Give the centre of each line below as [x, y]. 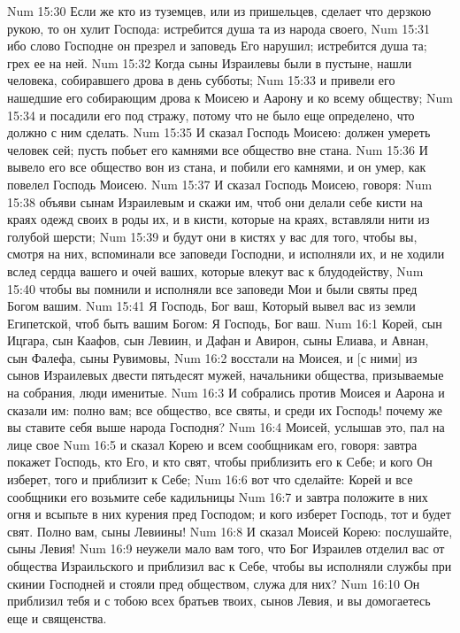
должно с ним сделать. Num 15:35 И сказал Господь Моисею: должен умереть [219, 132]
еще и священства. [57, 618]
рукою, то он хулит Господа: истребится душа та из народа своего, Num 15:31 [219, 28]
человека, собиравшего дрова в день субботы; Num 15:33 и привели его [201, 80]
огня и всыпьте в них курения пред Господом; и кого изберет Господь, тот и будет [229, 514]
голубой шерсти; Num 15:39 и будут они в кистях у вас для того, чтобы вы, [212, 236]
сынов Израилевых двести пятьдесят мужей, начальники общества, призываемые [226, 375]
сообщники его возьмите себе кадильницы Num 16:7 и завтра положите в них [218, 496]
